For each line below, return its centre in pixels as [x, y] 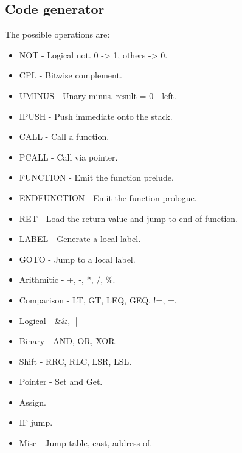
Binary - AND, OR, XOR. [68, 341]
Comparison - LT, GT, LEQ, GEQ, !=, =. [98, 299]
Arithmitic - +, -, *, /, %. [67, 279]
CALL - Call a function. [64, 137]
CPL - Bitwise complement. [71, 75]
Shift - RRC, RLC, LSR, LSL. [75, 361]
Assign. [33, 402]
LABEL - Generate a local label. [80, 239]
